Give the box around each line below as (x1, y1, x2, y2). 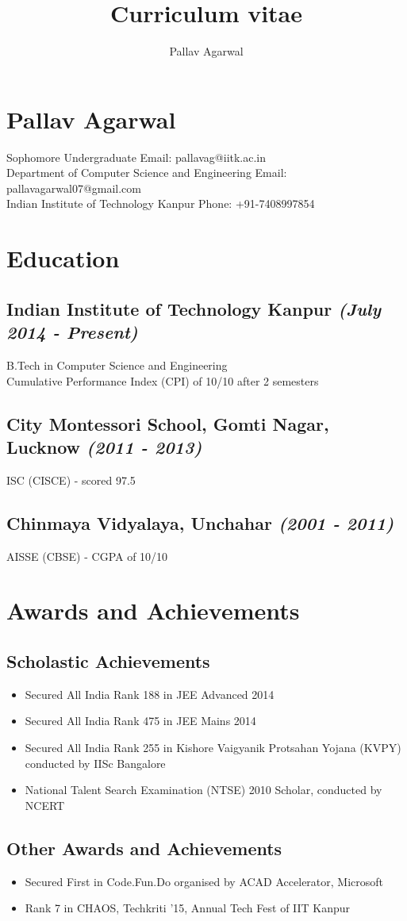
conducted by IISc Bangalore (25, 754, 166, 771)
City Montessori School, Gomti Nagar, (6, 411, 329, 436)
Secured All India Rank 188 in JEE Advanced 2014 (25, 685, 275, 702)
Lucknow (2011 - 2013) (6, 434, 202, 459)
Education (6, 242, 120, 274)
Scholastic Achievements (6, 648, 210, 673)
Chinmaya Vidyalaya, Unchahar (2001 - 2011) (6, 510, 394, 535)
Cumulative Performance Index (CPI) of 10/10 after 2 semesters (6, 372, 319, 389)
